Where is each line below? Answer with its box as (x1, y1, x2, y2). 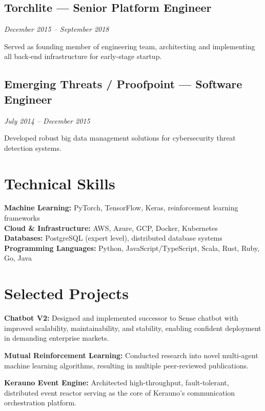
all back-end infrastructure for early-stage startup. (4, 51, 162, 62)
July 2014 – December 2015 (4, 115, 90, 126)
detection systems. (4, 142, 62, 153)
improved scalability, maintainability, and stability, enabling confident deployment (4, 322, 261, 333)
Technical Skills (4, 172, 115, 193)
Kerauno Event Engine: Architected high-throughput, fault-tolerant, (4, 377, 229, 388)
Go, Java (4, 252, 32, 263)
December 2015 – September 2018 (4, 24, 109, 34)
